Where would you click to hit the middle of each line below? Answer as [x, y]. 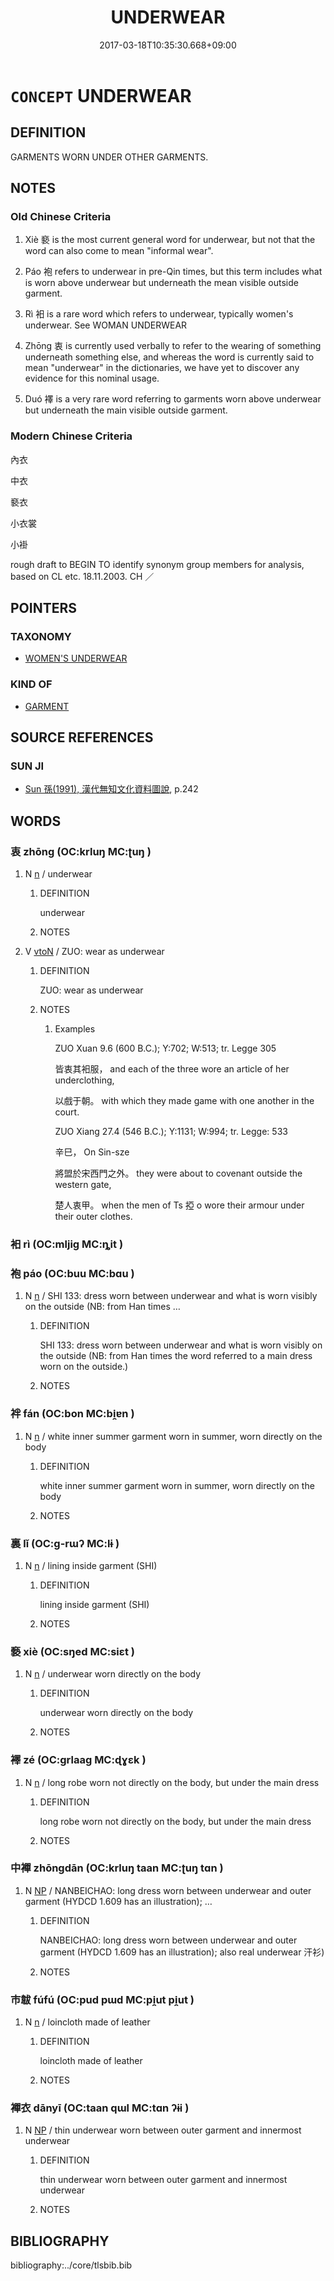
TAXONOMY [41, 637]
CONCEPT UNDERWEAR [101, 95]
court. [67, 1112]
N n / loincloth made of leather [87, 2022]
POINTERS [44, 608]
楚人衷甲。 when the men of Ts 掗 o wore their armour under [179, 1205]
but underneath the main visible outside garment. [126, 410]
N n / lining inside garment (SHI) [91, 1565]
